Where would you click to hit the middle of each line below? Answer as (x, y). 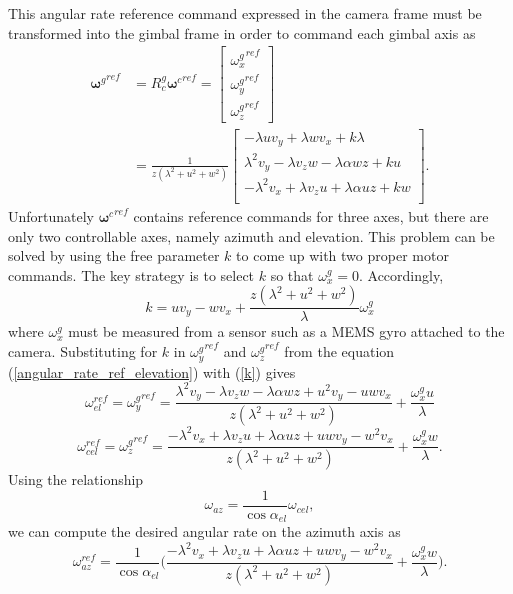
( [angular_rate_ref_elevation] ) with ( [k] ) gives (152, 371)
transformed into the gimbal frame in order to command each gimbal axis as (242, 32)
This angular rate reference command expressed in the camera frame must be (245, 13)
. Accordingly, (401, 274)
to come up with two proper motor (342, 255)
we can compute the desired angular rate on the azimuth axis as (204, 531)
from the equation (339, 351)
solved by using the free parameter (114, 255)
